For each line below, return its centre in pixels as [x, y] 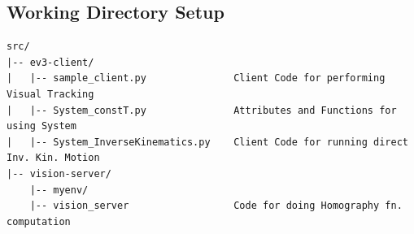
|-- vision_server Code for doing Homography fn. [216, 206]
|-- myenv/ [59, 190]
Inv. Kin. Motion [53, 158]
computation [39, 221]
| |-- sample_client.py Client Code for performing [196, 78]
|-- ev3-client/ [50, 62]
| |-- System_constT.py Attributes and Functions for [202, 110]
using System [41, 126]
